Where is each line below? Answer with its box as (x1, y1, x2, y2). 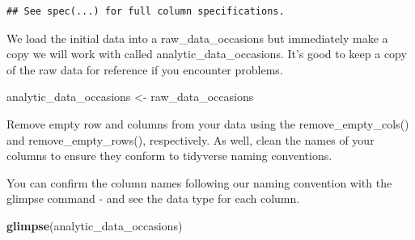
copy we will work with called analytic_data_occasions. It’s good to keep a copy (6, 45, 407, 62)
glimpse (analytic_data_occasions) (6, 217, 183, 234)
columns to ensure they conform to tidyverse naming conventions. (6, 147, 332, 164)
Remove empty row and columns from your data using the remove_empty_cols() (6, 115, 409, 132)
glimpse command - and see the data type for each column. (6, 190, 300, 207)
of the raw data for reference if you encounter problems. (6, 61, 283, 78)
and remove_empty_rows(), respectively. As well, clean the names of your (6, 131, 375, 148)
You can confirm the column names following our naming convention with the (6, 174, 392, 191)
